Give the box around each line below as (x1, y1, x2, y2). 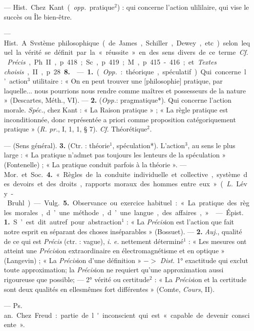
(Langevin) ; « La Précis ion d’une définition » (4, 255, 142, 265)
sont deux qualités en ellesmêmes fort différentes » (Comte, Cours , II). (4, 284, 215, 294)
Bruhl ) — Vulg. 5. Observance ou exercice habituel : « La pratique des (7, 198, 237, 208)
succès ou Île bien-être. (4, 11, 72, 22)
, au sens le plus (188, 140, 235, 150)
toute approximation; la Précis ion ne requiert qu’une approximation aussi (4, 265, 224, 275)
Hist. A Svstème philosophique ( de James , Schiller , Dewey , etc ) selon (4, 37, 238, 47)
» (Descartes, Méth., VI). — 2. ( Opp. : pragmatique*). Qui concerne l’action (4, 95, 232, 105)
